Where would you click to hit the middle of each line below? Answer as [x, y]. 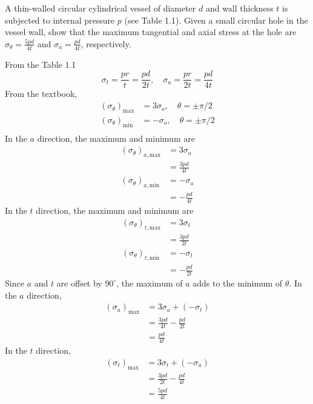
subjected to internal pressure [60, 20]
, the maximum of [150, 283]
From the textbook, [41, 94]
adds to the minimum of [238, 283]
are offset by [79, 283]
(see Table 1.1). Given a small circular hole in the [216, 20]
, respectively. [106, 43]
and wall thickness [239, 8]
